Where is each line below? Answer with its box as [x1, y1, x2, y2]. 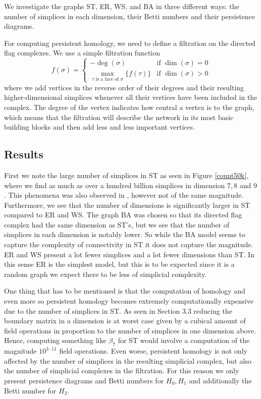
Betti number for [4, 385, 57, 395]
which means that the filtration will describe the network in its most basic [4, 111, 234, 122]
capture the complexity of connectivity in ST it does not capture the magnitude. [4, 239, 253, 250]
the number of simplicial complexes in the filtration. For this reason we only [4, 365, 239, 376]
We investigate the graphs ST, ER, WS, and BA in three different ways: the [4, 1, 239, 11]
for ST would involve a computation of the [118, 335, 250, 346]
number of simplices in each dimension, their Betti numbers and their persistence [4, 11, 255, 21]
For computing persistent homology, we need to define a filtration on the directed [4, 37, 255, 48]
